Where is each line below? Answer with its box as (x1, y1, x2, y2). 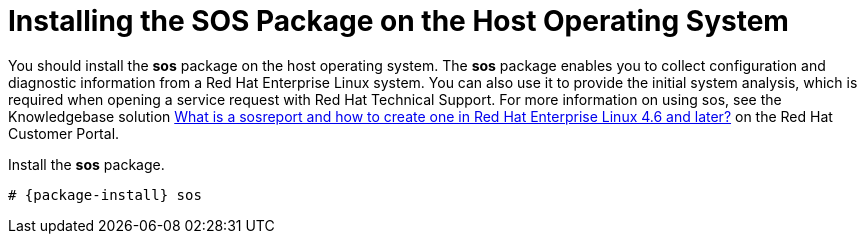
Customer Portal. (8, 124, 120, 142)
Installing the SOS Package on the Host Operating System (8, 4, 789, 38)
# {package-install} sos (8, 186, 202, 203)
